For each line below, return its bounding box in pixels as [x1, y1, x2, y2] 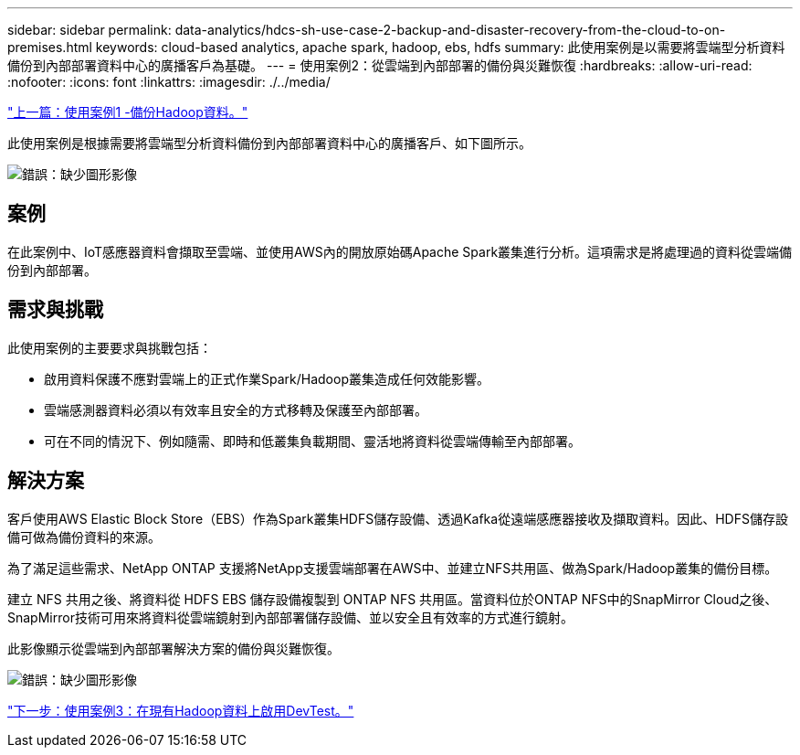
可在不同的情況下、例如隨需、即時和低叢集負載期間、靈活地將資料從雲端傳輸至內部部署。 [44, 432, 581, 449]
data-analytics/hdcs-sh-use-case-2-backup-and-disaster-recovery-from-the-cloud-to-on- [174, 22, 726, 37]
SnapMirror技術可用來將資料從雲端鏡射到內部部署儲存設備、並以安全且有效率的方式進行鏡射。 [7, 609, 574, 625]
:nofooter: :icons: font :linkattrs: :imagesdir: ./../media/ [7, 74, 331, 90]
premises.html [7, 39, 92, 55]
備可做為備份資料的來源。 [7, 528, 161, 545]
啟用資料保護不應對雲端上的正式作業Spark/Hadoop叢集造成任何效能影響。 [44, 370, 489, 387]
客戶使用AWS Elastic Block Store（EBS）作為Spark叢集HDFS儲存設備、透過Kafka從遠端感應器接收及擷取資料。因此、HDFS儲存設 [7, 510, 788, 526]
